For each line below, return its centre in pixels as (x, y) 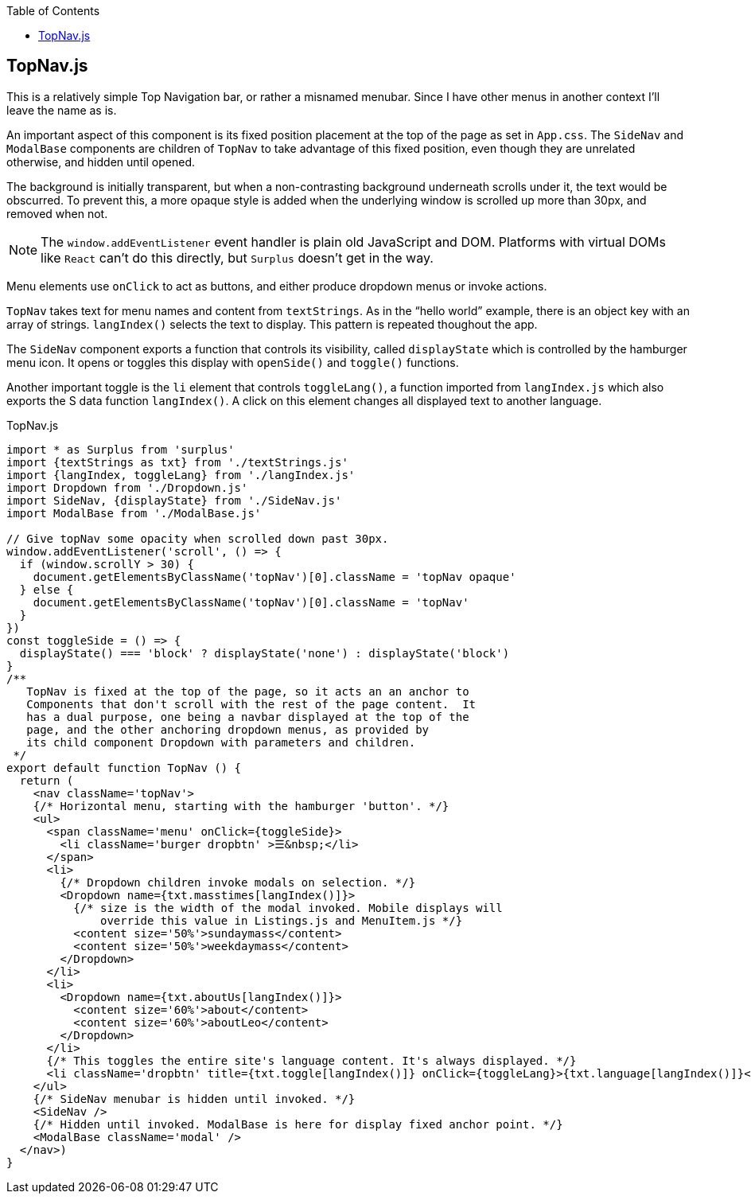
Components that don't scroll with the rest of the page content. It (251, 704)
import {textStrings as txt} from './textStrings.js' (177, 462)
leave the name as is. (62, 110)
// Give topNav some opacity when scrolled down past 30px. (198, 538)
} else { (47, 589)
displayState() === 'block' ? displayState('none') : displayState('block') (265, 653)
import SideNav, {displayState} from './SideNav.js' (174, 500)
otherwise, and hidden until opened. (101, 162)
